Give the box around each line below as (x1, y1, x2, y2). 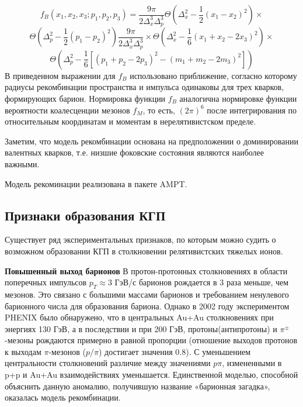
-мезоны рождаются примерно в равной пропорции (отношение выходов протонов (5, 334, 298, 346)
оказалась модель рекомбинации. (5, 391, 121, 403)
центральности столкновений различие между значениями (5, 357, 211, 369)
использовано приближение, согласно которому (130, 69, 297, 81)
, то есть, (142, 104, 175, 116)
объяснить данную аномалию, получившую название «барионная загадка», (5, 380, 270, 392)
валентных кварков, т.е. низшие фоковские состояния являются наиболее (5, 146, 264, 158)
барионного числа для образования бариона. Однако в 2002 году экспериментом (5, 299, 290, 312)
